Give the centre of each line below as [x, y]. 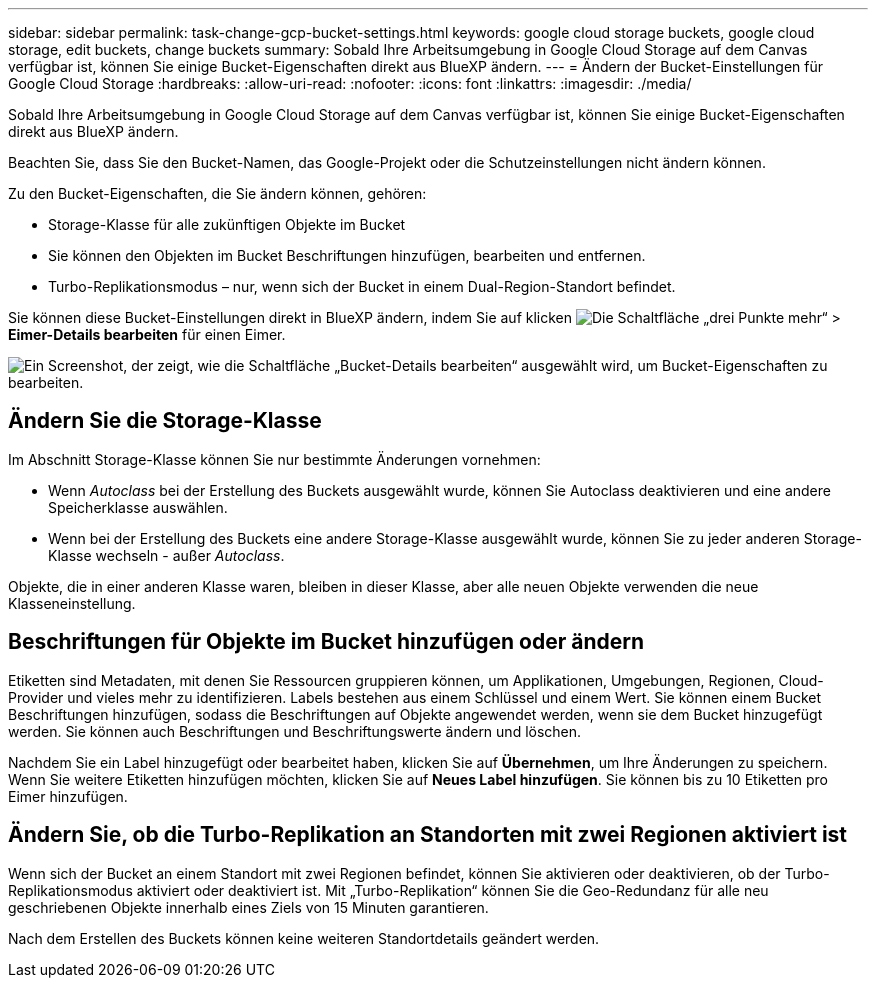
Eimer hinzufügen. [68, 796]
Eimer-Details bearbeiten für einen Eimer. [147, 334]
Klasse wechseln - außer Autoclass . [166, 555]
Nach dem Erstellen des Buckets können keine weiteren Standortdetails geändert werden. [304, 938]
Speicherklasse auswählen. [138, 507]
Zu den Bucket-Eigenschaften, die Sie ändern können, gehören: [217, 193]
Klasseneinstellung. [72, 603]
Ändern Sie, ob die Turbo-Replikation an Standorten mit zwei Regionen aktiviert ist [428, 835]
